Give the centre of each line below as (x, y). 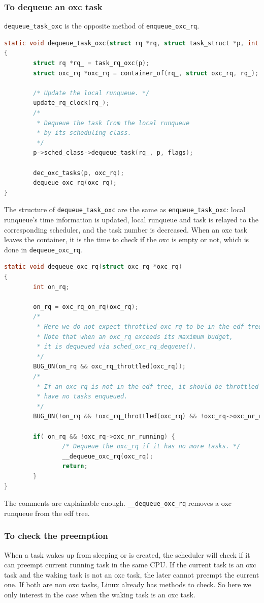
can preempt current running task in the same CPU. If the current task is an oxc (130, 565)
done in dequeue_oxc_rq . (43, 249)
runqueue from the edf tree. (47, 513)
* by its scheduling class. (84, 133)
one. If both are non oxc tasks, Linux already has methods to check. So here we (128, 584)
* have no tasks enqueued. (82, 397)
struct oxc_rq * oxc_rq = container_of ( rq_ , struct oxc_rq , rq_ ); (146, 73)
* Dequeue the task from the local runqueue (113, 123)
